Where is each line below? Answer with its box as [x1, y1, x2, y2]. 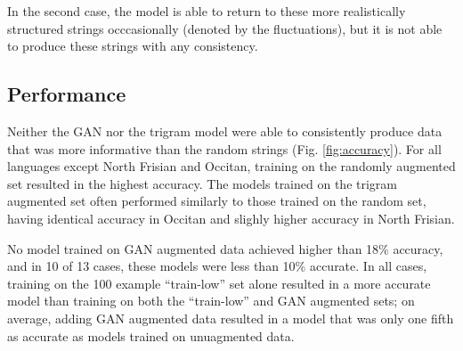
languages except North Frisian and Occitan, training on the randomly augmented [7, 157, 456, 175]
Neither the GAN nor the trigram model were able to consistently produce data [7, 121, 443, 140]
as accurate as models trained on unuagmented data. [7, 326, 295, 345]
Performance [7, 80, 126, 108]
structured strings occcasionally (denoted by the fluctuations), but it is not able [7, 19, 443, 37]
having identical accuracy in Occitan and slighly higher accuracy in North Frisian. [7, 208, 455, 227]
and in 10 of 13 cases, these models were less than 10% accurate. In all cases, [7, 257, 427, 275]
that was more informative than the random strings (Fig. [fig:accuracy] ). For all [7, 139, 442, 158]
